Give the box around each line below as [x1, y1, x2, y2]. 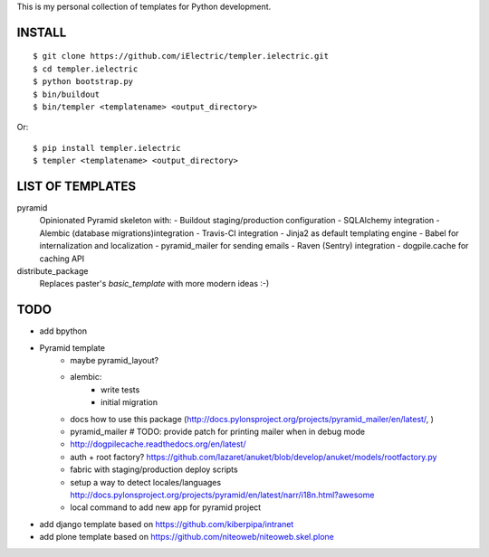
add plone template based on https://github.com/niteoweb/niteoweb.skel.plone [39, 532, 335, 543]
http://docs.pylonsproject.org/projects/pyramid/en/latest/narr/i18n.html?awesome [70, 489, 375, 500]
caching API [39, 253, 85, 264]
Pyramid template [39, 342, 106, 353]
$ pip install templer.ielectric [33, 143, 181, 153]
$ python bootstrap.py [33, 77, 134, 87]
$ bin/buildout [33, 89, 101, 99]
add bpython [39, 326, 88, 336]
